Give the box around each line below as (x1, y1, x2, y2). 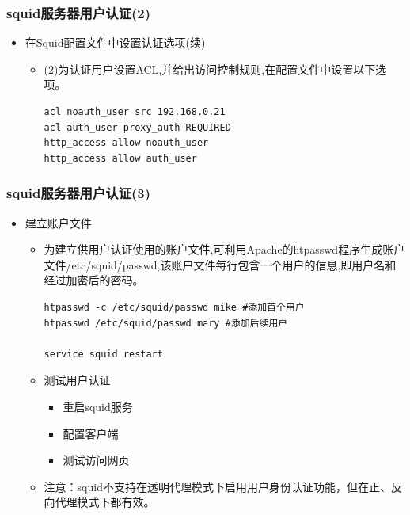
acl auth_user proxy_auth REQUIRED (44, 121, 231, 133)
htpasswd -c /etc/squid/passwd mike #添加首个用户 (44, 301, 305, 313)
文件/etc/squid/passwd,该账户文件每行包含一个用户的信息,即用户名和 (44, 256, 397, 273)
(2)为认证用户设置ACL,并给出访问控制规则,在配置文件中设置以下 (44, 60, 376, 77)
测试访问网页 (63, 452, 130, 468)
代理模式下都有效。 (55, 494, 155, 510)
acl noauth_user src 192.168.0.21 (44, 106, 226, 117)
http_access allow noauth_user (44, 137, 209, 149)
